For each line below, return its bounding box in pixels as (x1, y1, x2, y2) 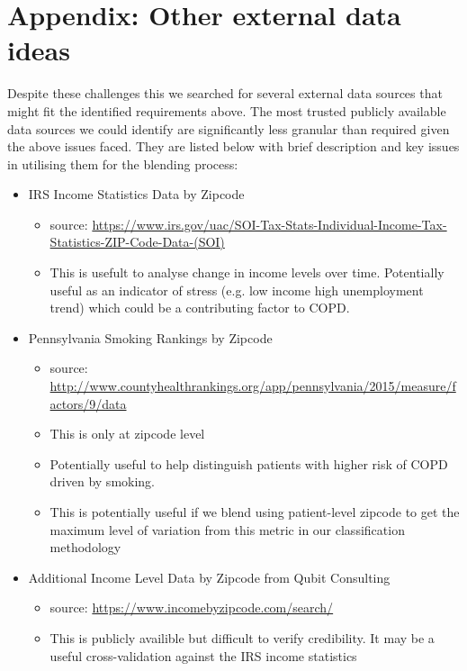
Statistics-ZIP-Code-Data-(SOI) (49, 232, 225, 251)
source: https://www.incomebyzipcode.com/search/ (49, 598, 334, 617)
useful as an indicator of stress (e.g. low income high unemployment (49, 280, 424, 299)
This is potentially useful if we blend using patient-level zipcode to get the (49, 503, 460, 521)
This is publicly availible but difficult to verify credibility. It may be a (49, 628, 435, 647)
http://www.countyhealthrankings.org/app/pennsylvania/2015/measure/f (49, 376, 456, 395)
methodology (49, 538, 121, 557)
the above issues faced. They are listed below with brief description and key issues (7, 137, 460, 156)
